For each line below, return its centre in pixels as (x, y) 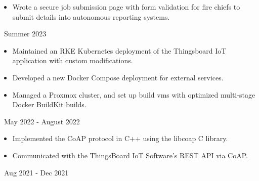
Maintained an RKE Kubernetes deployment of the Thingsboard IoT (119, 50)
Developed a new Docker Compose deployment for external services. (118, 77)
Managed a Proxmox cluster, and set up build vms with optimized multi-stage (134, 94)
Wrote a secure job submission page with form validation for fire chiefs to (126, 7)
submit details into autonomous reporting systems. (91, 16)
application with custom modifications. (73, 60)
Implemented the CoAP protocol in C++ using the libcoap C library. (120, 138)
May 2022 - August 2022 (42, 121)
